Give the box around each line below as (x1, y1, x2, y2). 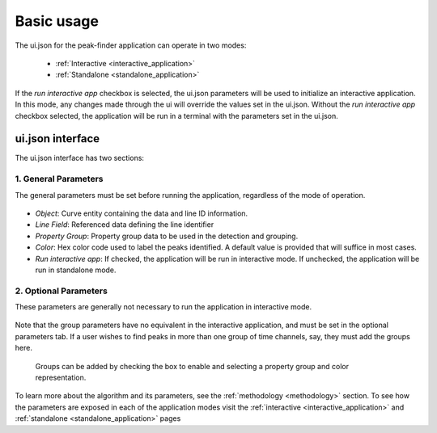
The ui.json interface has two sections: (15, 153, 145, 163)
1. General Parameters (15, 174, 104, 185)
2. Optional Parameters (15, 285, 108, 296)
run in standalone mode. (35, 265, 117, 275)
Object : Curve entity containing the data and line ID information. (35, 208, 248, 218)
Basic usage (15, 12, 99, 30)
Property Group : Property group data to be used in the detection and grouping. (35, 231, 299, 241)
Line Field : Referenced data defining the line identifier (35, 220, 214, 229)
